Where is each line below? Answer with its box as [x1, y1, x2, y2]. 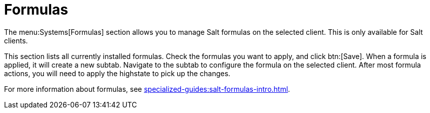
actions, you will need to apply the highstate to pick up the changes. [4, 69, 231, 78]
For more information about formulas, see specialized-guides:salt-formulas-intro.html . [4, 84, 290, 93]
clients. [4, 36, 28, 45]
